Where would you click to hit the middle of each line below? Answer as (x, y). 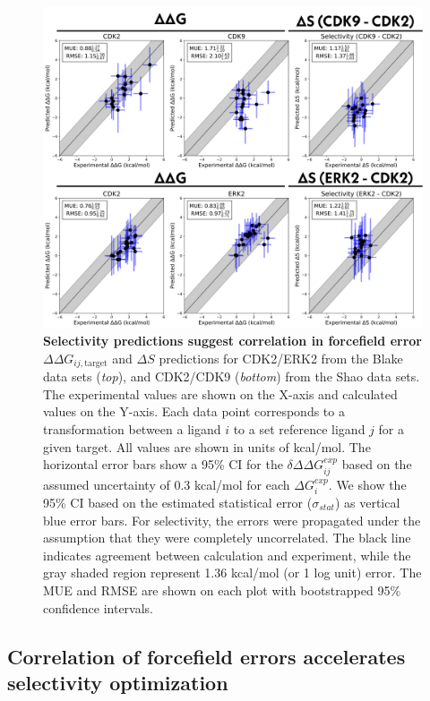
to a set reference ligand (299, 429)
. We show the (367, 484)
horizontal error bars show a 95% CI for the (163, 464)
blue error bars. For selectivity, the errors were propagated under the (232, 520)
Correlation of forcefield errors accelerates (206, 656)
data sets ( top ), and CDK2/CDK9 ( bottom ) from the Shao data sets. (232, 376)
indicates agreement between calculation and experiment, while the (227, 555)
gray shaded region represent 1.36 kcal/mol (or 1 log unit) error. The (232, 573)
